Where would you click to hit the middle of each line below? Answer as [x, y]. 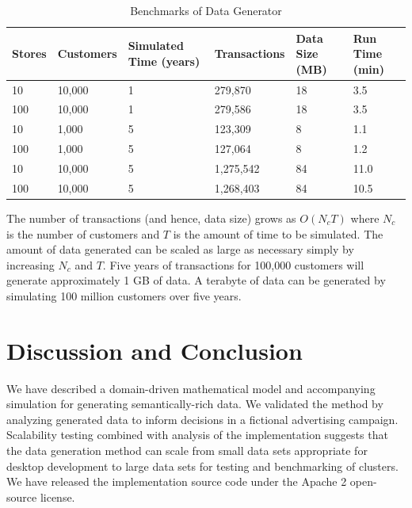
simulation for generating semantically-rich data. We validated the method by [195, 404]
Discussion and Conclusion [154, 350]
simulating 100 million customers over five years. [124, 295]
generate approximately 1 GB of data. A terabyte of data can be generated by [196, 280]
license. [57, 497]
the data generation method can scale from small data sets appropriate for [187, 450]
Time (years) [164, 61]
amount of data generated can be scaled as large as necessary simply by [180, 249]
